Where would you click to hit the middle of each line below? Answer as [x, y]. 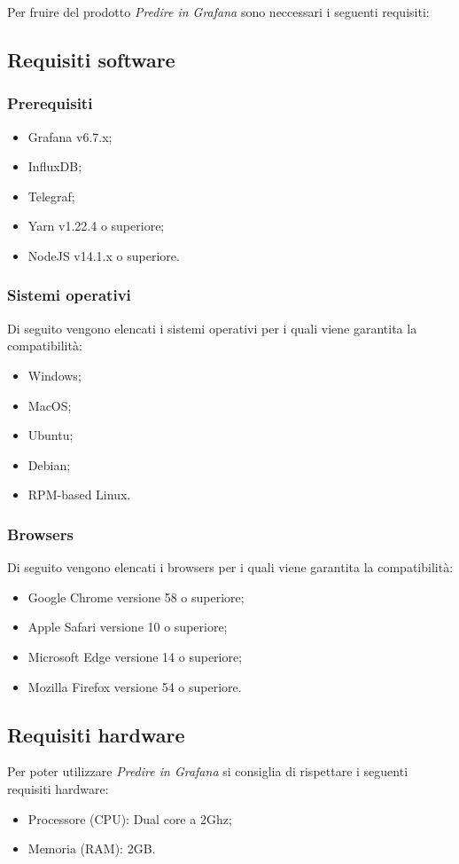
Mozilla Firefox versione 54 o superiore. [135, 686]
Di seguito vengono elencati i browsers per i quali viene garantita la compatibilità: [230, 567]
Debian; [49, 464]
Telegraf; [51, 196]
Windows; [54, 375]
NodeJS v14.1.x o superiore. [104, 255]
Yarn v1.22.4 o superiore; [96, 226]
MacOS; [50, 405]
